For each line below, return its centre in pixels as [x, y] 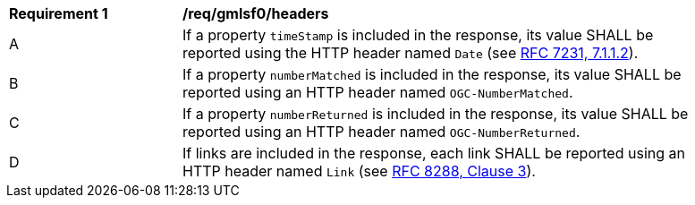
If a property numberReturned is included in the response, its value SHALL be [436, 114]
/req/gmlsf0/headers [256, 13]
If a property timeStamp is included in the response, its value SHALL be [418, 35]
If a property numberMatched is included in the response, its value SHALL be [432, 74]
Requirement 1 [59, 13]
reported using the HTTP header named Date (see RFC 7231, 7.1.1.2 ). [411, 53]
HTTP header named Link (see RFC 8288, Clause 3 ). [359, 171]
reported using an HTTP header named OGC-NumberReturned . [381, 132]
